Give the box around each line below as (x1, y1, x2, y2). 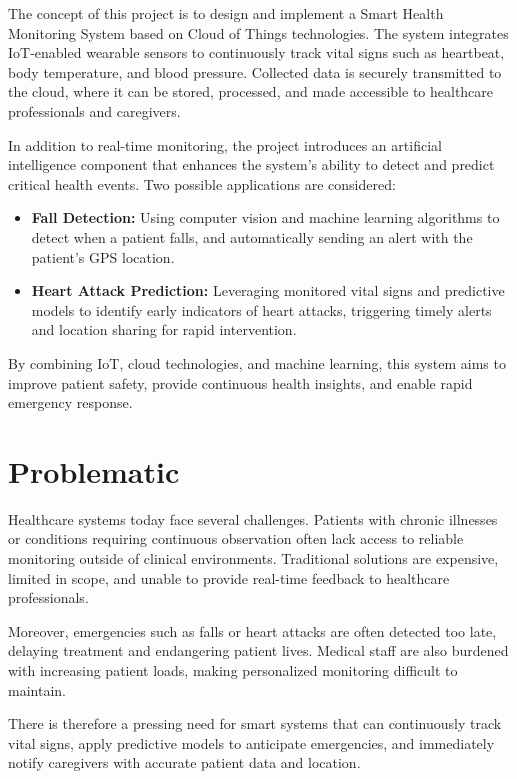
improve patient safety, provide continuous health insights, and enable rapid (8, 372, 473, 393)
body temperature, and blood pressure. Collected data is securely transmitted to (8, 61, 502, 82)
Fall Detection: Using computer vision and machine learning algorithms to (31, 207, 500, 228)
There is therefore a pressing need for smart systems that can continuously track (8, 713, 502, 734)
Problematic (8, 450, 180, 491)
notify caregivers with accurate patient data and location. (8, 752, 361, 773)
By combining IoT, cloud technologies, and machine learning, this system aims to (8, 352, 506, 373)
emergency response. (8, 392, 133, 413)
